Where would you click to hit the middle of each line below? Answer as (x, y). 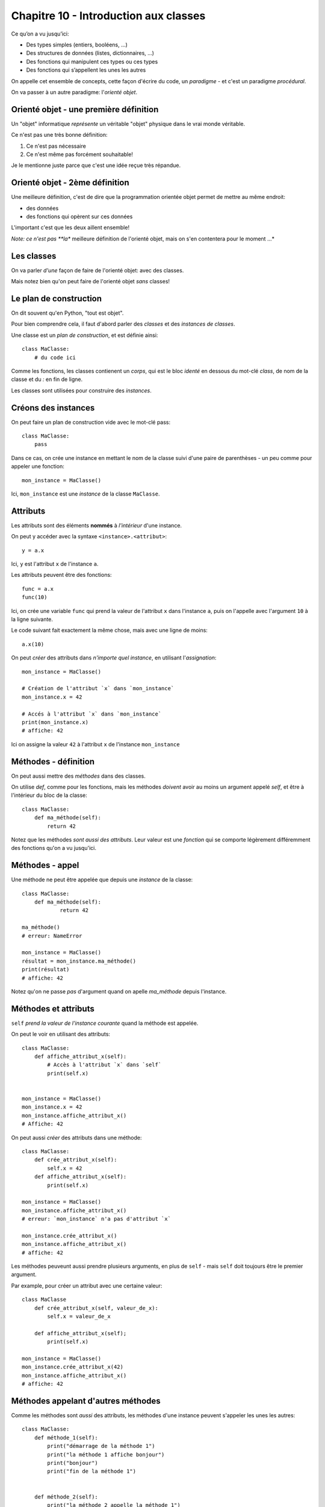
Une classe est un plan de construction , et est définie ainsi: (85, 335)
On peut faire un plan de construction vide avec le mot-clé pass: (91, 422)
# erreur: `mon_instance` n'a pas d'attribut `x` (97, 1219)
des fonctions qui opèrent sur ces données (79, 216)
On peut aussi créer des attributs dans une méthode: (76, 1137)
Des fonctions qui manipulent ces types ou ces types (92, 61)
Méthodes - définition (53, 762)
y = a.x (33, 550)
